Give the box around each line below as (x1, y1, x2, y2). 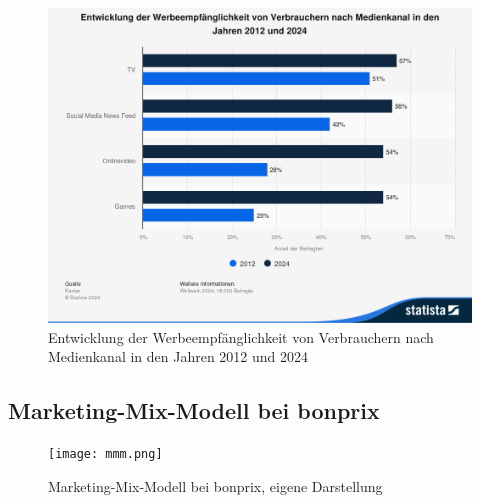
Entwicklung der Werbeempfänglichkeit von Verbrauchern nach (48, 326, 434, 347)
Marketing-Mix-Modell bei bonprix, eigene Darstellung (48, 475, 383, 496)
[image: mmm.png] (48, 447, 163, 462)
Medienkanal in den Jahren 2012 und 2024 (48, 346, 309, 367)
